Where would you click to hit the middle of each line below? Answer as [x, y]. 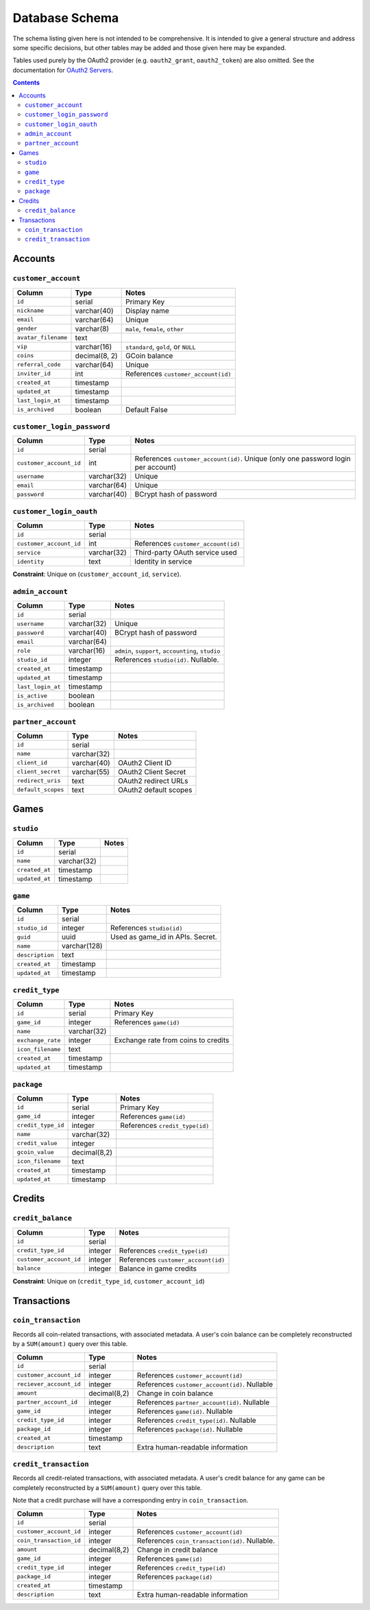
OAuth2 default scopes [155, 790]
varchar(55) [90, 771]
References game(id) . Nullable [185, 1411]
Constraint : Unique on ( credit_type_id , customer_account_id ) [109, 1281]
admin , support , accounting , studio [167, 651]
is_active [32, 696]
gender [27, 329]
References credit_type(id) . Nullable [196, 1420]
